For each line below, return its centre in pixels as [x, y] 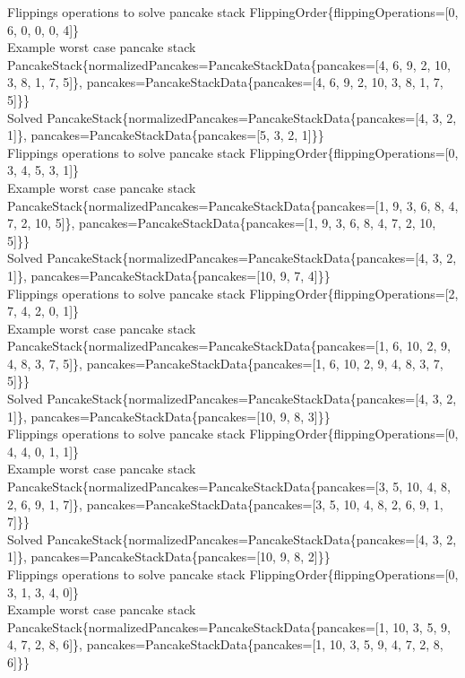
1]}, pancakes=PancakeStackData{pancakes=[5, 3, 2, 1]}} [166, 135]
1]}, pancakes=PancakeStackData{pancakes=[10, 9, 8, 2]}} [169, 556]
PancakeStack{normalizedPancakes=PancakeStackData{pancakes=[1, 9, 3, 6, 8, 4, [233, 205]
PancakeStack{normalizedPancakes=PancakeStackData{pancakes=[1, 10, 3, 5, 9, [229, 626]
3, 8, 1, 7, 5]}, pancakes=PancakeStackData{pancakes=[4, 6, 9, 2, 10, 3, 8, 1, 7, [225, 82]
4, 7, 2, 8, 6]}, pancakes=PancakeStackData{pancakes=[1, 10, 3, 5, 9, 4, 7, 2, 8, [225, 644]
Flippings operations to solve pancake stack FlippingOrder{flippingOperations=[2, [233, 293]
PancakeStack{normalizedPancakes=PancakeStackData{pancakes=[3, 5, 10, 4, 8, [229, 487]
